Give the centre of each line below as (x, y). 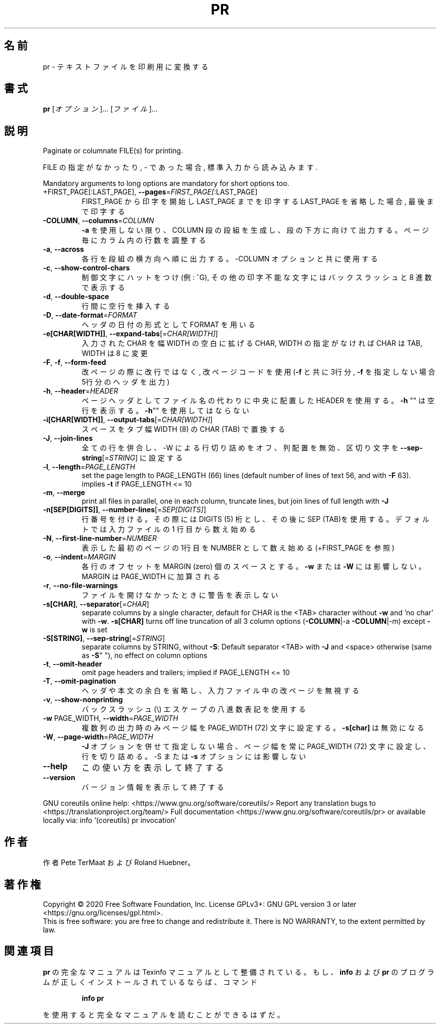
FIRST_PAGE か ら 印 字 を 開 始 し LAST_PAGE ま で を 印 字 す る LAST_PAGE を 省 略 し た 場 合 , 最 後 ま (258, 202)
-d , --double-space (76, 297)
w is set (94, 630)
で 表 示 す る (103, 288)
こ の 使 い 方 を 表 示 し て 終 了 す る (153, 768)
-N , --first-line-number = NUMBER (100, 538)
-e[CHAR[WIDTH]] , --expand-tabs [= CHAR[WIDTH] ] (130, 334)
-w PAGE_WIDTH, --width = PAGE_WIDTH (111, 718)
